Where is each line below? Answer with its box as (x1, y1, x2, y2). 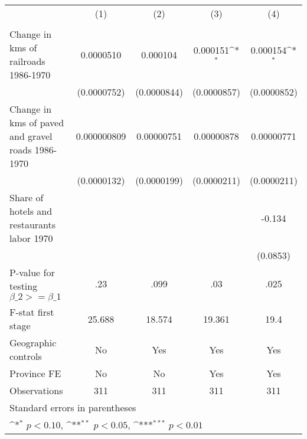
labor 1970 (9, 231, 53, 245)
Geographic (9, 336, 57, 349)
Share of (9, 191, 44, 204)
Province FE (9, 366, 61, 380)
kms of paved (9, 116, 64, 129)
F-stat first (9, 305, 54, 319)
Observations (9, 384, 63, 397)
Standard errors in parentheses (9, 401, 136, 414)
